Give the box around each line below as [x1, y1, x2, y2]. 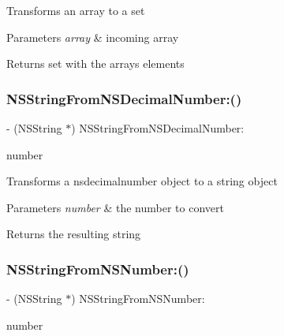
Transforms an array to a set [6, 2, 145, 18]
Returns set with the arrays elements [6, 55, 185, 72]
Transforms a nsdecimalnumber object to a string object [6, 173, 278, 189]
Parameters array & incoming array [6, 28, 179, 45]
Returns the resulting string [6, 226, 141, 242]
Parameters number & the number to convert [6, 199, 224, 215]
